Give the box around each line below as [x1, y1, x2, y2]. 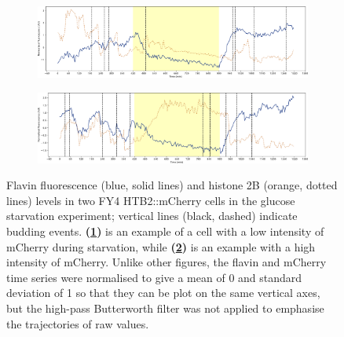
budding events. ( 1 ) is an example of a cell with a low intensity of [6, 223, 324, 240]
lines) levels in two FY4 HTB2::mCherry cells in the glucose [6, 192, 295, 208]
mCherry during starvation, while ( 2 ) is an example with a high [6, 238, 316, 255]
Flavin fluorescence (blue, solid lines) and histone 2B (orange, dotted [6, 177, 338, 193]
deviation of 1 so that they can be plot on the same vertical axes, [6, 284, 320, 301]
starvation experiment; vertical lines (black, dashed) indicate [6, 207, 298, 224]
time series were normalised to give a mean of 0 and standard [6, 269, 302, 285]
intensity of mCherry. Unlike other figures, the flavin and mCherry [6, 254, 327, 270]
